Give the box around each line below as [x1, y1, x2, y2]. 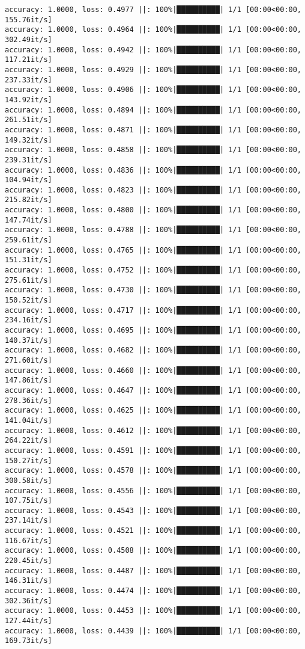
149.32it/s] [5, 135, 52, 144]
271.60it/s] [5, 355, 52, 364]
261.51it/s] [5, 115, 52, 125]
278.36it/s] [5, 396, 52, 405]
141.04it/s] [5, 416, 52, 425]
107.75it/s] [5, 496, 52, 505]
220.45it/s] [5, 556, 52, 565]
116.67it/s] [5, 536, 52, 545]
